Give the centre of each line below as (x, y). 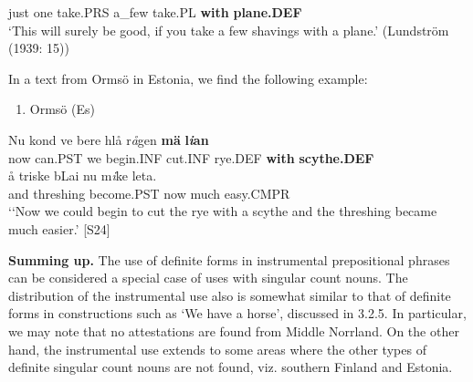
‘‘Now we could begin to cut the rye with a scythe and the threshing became (223, 211)
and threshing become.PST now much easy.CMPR (149, 193)
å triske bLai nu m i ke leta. (83, 176)
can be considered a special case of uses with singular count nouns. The (208, 278)
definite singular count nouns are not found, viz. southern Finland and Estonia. (231, 367)
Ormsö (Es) (62, 109)
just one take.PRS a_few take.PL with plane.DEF (155, 12)
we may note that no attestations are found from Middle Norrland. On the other (234, 330)
